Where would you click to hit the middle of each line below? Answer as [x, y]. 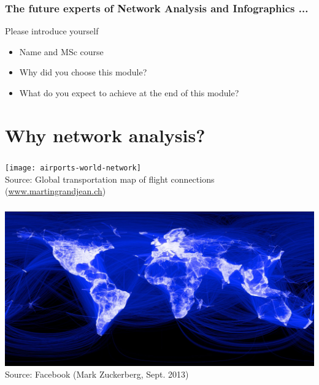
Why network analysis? [105, 135]
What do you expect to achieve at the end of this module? [129, 93]
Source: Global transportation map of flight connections [110, 179]
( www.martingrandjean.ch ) [56, 191]
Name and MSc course [61, 51]
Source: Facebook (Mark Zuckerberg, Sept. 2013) [97, 374]
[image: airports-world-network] [73, 168]
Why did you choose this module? [83, 72]
